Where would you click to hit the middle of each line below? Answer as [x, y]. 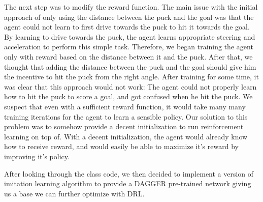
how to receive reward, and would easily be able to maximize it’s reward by [121, 146]
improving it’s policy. [37, 156]
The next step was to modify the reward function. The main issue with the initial [131, 7]
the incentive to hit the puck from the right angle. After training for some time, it [131, 77]
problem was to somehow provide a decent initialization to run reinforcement [124, 126]
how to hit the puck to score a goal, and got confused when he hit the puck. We [128, 96]
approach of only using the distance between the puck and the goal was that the [129, 17]
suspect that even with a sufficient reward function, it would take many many [125, 106]
